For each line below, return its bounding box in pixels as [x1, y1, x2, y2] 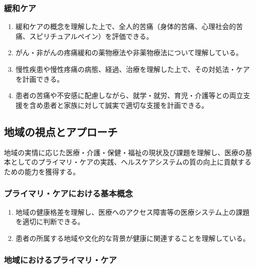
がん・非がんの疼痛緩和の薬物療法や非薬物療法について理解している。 [15, 47, 243, 58]
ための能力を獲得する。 [4, 166, 80, 176]
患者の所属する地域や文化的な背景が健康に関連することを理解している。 [15, 233, 250, 243]
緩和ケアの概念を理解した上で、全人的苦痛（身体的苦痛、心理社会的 [15, 21, 236, 32]
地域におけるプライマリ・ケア [4, 254, 117, 266]
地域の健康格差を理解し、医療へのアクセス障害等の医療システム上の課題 [15, 206, 250, 217]
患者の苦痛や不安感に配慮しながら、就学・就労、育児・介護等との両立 [15, 90, 243, 100]
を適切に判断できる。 [15, 216, 85, 227]
